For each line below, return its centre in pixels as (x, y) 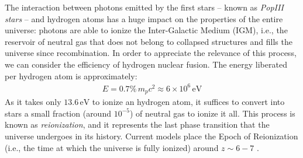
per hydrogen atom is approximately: (71, 76)
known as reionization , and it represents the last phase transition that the (137, 124)
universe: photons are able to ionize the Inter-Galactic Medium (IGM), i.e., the (146, 30)
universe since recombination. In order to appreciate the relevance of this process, (151, 53)
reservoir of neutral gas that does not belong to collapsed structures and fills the (149, 41)
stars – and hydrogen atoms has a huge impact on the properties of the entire (144, 18)
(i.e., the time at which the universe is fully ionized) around (112, 147)
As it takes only (33, 102)
